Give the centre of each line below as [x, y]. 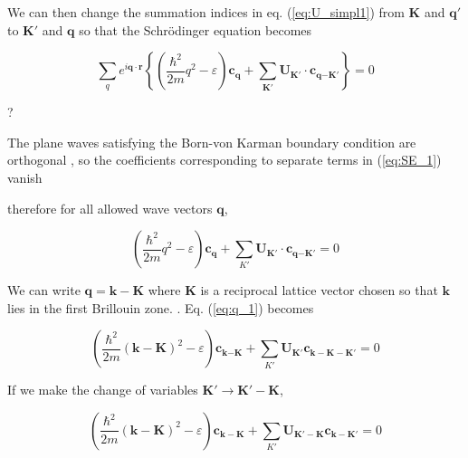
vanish [25, 177]
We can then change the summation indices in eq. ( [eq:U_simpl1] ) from [206, 12]
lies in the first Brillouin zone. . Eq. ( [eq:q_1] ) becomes [161, 307]
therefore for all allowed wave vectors [110, 208]
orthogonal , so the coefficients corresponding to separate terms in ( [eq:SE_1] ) [224, 160]
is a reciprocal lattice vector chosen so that [319, 290]
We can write [44, 290]
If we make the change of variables [103, 390]
